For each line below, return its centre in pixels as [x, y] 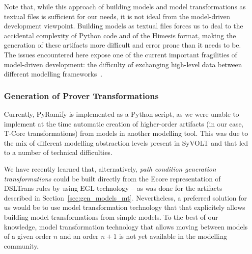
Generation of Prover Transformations [81, 95]
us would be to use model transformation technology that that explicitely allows [125, 207]
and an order [79, 236]
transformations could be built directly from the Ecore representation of [112, 178]
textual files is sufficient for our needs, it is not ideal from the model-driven [117, 16]
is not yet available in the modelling [173, 236]
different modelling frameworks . [53, 74]
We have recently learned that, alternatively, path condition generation [110, 168]
